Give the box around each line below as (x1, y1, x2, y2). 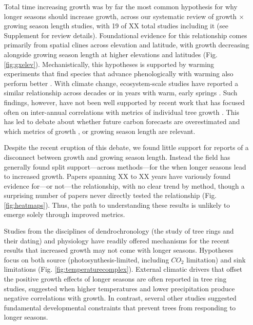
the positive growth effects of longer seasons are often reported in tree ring (4, 274, 227, 284)
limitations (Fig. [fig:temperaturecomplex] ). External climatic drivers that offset (4, 264, 242, 274)
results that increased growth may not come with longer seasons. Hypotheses (4, 245, 234, 255)
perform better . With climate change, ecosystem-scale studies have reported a (4, 78, 238, 88)
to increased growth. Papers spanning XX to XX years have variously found (4, 171, 231, 181)
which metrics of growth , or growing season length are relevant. (4, 126, 195, 136)
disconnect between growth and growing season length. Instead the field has (4, 152, 231, 162)
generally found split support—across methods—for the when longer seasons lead (4, 161, 246, 172)
